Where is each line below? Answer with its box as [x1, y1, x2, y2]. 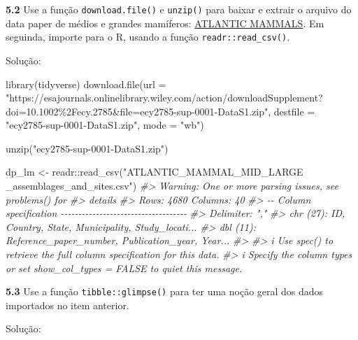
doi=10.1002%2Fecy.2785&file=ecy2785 [6, 104, 174, 118]
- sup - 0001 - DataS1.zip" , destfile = [173, 104, 315, 118]
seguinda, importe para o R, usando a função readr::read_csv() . [6, 29, 290, 44]
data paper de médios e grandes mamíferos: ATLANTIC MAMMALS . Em [6, 15, 324, 30]
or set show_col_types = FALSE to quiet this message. [6, 260, 243, 275]
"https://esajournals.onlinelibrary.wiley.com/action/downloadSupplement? [6, 90, 323, 105]
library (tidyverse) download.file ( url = [6, 76, 166, 91]
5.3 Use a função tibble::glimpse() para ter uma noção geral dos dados [6, 284, 324, 299]
